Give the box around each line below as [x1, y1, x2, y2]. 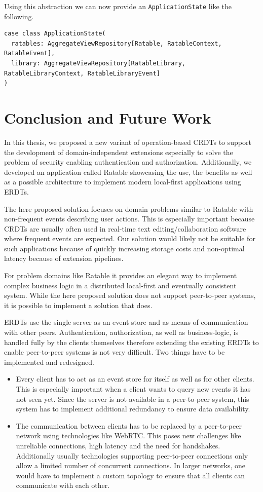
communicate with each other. [16, 480, 110, 490]
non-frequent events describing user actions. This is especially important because [4, 213, 255, 224]
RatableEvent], [4, 50, 55, 57]
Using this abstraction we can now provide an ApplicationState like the [4, 1, 232, 11]
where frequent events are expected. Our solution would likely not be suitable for [4, 233, 255, 244]
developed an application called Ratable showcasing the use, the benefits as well [4, 166, 252, 177]
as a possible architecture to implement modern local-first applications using [4, 176, 241, 187]
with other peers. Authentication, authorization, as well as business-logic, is [4, 327, 239, 337]
